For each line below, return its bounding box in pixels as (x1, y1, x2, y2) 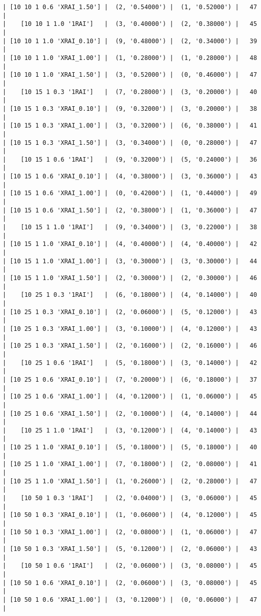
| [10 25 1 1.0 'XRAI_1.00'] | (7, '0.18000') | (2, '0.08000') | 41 (3, 460, 257, 468)
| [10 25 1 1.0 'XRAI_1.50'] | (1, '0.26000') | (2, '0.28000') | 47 (3, 477, 257, 485)
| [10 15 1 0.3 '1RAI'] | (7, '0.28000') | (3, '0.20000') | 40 (3, 88, 257, 96)
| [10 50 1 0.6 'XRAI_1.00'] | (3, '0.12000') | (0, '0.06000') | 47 (3, 596, 257, 603)
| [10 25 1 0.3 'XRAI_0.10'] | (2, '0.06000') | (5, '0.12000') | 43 (3, 308, 257, 316)
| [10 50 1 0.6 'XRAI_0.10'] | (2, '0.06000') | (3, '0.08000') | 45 (3, 579, 257, 587)
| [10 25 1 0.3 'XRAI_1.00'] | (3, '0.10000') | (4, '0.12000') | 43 (3, 325, 257, 332)
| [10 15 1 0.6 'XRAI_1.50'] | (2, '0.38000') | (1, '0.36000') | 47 (3, 206, 257, 214)
